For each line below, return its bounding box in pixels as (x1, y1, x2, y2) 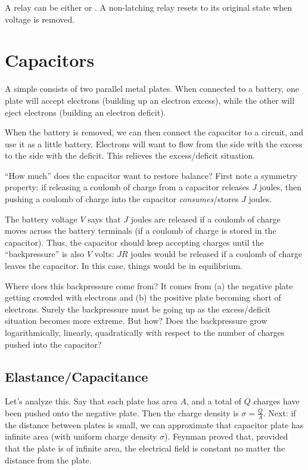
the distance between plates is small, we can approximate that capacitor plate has (5, 418, 304, 431)
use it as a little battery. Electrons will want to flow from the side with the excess (5, 137, 303, 150)
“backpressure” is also (5, 248, 85, 260)
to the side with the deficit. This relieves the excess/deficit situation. (5, 149, 256, 162)
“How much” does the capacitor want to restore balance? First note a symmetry (5, 169, 298, 181)
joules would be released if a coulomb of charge (130, 248, 302, 260)
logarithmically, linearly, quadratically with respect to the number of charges (5, 326, 285, 338)
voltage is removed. (5, 13, 75, 25)
